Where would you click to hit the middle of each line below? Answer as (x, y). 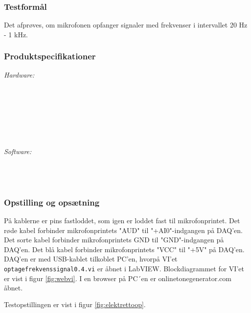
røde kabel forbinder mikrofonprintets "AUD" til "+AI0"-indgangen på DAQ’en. (123, 230)
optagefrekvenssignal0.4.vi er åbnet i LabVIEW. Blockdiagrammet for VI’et (124, 268)
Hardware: (19, 74)
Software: (18, 151)
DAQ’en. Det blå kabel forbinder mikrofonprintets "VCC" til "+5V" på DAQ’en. (124, 249)
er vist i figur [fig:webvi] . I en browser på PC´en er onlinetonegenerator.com (118, 278)
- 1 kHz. (16, 34)
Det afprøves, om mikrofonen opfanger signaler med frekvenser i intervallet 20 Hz (126, 25)
